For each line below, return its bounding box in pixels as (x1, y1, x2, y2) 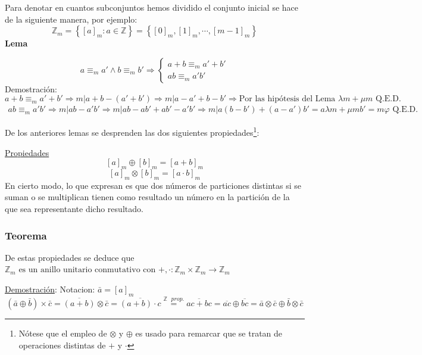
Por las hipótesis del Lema (239, 95, 336, 104)
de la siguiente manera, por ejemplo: (5, 13, 137, 25)
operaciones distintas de (18, 338, 106, 351)
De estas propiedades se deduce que (5, 251, 135, 263)
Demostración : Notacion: (5, 283, 95, 295)
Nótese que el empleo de (18, 327, 107, 340)
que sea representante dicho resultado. (5, 203, 143, 215)
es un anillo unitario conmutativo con (18, 266, 156, 275)
